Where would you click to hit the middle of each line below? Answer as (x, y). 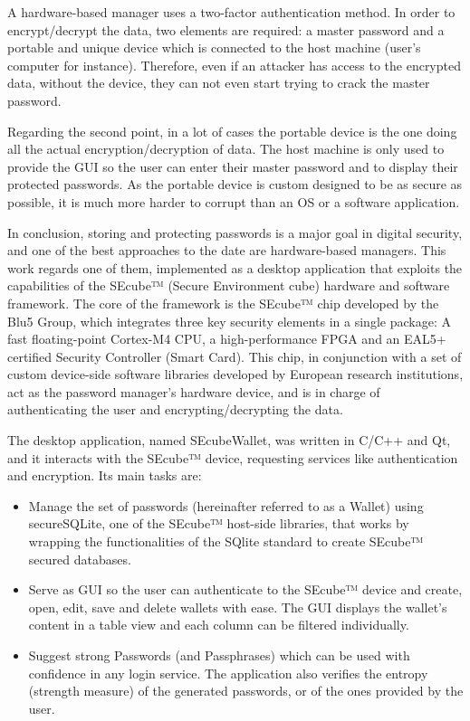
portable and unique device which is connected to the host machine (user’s (214, 47)
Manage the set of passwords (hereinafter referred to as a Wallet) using (226, 505)
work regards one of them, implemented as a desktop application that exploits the (235, 267)
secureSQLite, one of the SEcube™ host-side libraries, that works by (219, 523)
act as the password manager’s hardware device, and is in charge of (194, 391)
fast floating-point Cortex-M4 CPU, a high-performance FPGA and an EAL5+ (227, 339)
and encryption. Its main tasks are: (105, 475)
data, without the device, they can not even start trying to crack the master (219, 83)
